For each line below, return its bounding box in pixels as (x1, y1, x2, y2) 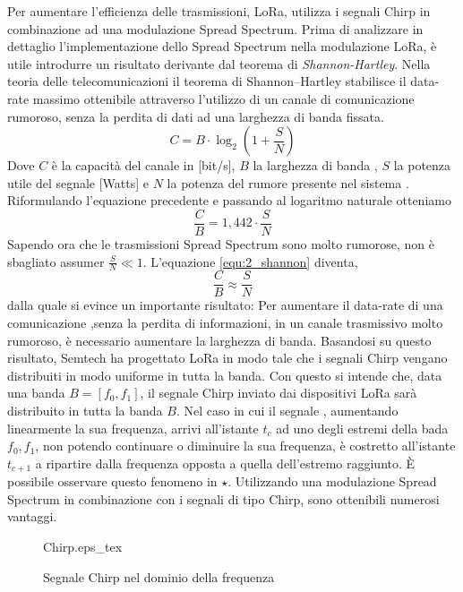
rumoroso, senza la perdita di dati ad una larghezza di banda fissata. (7, 107, 384, 125)
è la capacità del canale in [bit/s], (51, 156, 236, 175)
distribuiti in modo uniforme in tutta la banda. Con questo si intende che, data (7, 365, 442, 384)
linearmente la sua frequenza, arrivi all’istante (7, 418, 259, 437)
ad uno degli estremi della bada (276, 418, 449, 437)
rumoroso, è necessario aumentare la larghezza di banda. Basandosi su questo (7, 330, 432, 349)
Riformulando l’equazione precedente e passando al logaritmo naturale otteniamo (7, 191, 451, 210)
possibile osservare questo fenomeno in (7, 472, 218, 491)
